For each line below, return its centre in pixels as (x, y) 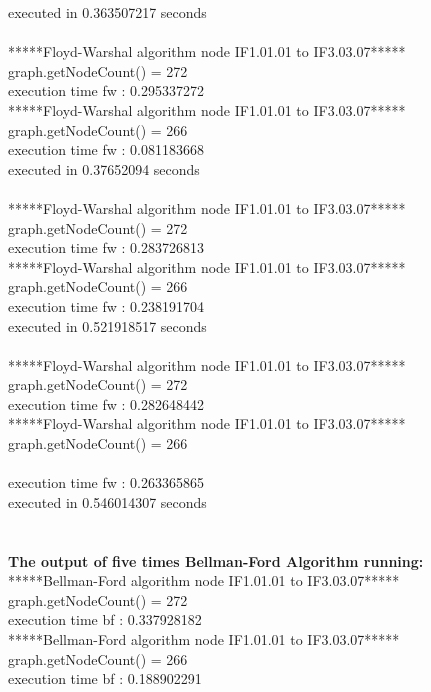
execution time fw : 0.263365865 (106, 482)
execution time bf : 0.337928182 (105, 619)
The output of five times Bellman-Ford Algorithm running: (216, 560)
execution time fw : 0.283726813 (106, 247)
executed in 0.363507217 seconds (107, 12)
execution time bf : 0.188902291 (105, 678)
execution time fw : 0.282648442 (106, 403)
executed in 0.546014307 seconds (107, 501)
